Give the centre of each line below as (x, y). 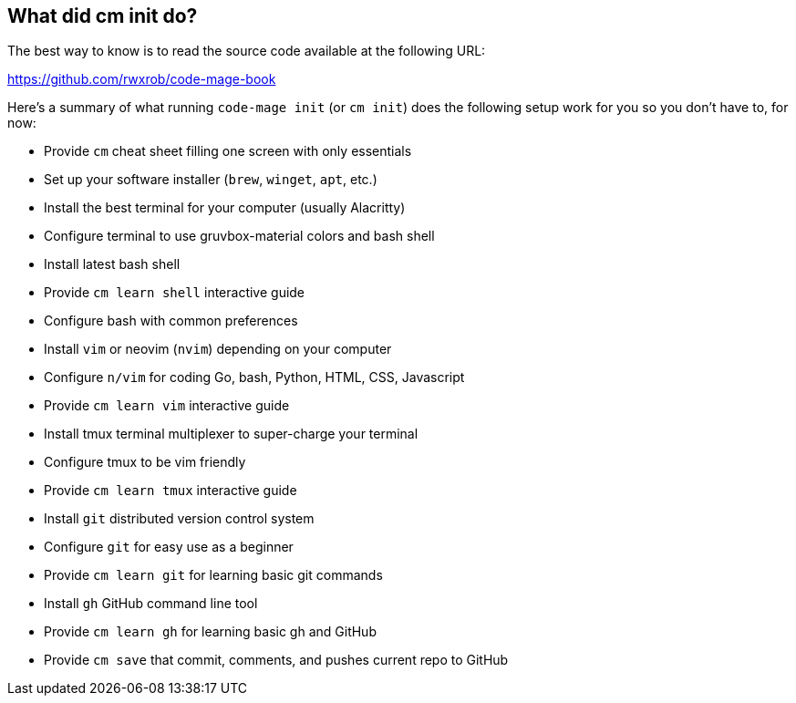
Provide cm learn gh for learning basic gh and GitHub (210, 632)
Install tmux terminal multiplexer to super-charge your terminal (231, 434)
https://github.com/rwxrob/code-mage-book (142, 79)
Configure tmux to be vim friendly (145, 462)
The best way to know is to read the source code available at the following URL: (247, 51)
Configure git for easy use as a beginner (169, 547)
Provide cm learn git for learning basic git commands (213, 575)
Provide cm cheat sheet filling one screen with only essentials (228, 151)
